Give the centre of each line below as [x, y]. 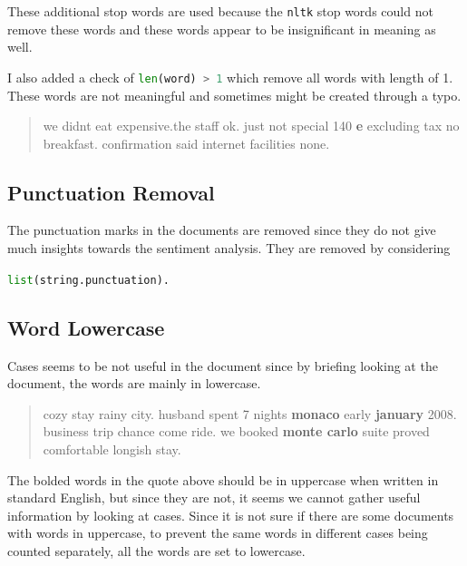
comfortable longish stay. [112, 449]
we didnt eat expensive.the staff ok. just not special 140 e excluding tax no [251, 126]
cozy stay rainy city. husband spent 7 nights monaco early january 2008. [250, 413]
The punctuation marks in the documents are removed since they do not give [222, 230]
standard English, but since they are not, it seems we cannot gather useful [214, 498]
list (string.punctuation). [88, 280]
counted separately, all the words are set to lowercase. [156, 550]
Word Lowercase [86, 327]
